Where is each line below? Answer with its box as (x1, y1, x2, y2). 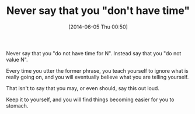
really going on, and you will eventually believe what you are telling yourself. (6, 73, 189, 80)
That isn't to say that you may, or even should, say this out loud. (6, 84, 159, 91)
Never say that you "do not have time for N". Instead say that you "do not (6, 49, 182, 56)
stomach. (6, 102, 29, 109)
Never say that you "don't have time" (6, 4, 190, 17)
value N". (6, 56, 28, 63)
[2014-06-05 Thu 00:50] (68, 23, 128, 30)
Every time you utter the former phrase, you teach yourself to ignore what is (6, 67, 189, 74)
